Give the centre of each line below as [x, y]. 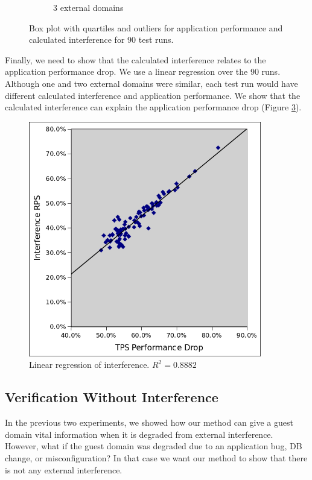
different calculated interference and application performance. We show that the [153, 95]
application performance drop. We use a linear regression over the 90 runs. [143, 71]
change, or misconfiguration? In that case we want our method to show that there [156, 457]
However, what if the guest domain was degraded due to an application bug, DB [154, 446]
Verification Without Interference [112, 397]
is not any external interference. [64, 469]
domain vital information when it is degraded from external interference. [139, 434]
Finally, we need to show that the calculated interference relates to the [135, 59]
